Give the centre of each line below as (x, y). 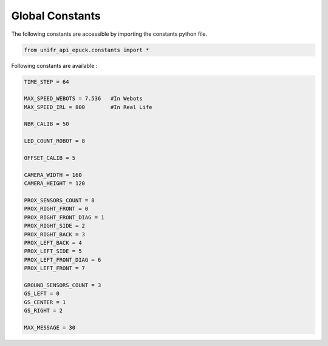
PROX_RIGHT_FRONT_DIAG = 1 (64, 217)
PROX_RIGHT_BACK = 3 (54, 234)
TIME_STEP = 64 (46, 82)
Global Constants (56, 16)
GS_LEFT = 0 (42, 294)
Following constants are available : (54, 65)
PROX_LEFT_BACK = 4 (53, 243)
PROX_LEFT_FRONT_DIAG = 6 (63, 260)
